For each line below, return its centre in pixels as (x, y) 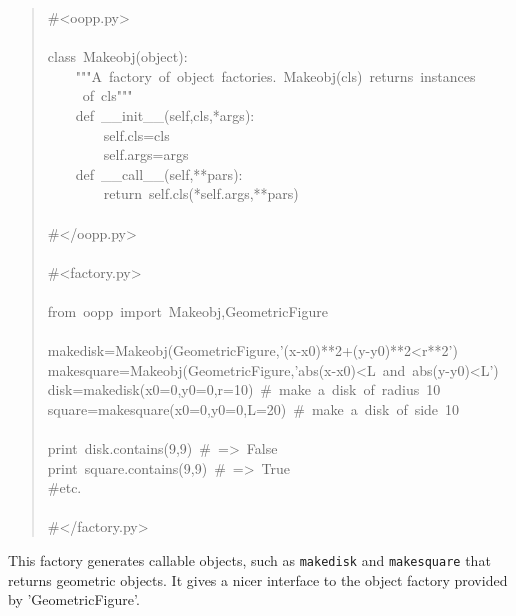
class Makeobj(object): (117, 56)
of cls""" (107, 95)
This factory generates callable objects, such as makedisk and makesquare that (249, 560)
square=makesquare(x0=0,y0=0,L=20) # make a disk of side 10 (253, 408)
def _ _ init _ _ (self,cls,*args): (165, 114)
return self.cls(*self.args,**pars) (201, 193)
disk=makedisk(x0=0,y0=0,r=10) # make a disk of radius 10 (244, 389)
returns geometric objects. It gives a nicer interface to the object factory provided (258, 579)
